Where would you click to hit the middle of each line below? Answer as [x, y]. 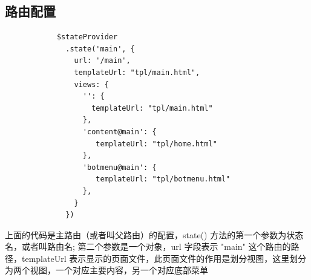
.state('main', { [100, 49]
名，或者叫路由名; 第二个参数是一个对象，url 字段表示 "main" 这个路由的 [148, 246]
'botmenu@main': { [119, 167]
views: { [91, 84]
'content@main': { [119, 132]
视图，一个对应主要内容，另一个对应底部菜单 [119, 270]
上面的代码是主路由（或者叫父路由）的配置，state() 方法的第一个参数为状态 [154, 234]
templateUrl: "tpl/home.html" [156, 144]
